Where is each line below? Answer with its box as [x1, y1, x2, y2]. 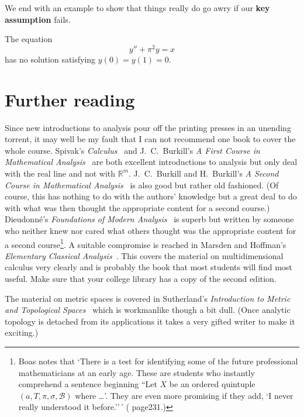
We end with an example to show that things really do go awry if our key [5, 2, 270, 13]
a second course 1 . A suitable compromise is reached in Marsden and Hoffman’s [5, 236, 286, 250]
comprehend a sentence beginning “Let [18, 378, 157, 390]
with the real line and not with [5, 167, 116, 179]
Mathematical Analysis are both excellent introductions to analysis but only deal [5, 156, 298, 168]
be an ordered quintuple [169, 378, 255, 390]
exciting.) [5, 326, 39, 339]
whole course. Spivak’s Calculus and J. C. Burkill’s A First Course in [5, 144, 260, 156]
